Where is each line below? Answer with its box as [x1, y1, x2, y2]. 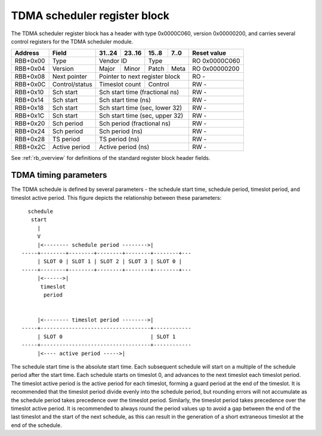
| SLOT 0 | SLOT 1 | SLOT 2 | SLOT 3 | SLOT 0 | [37, 258, 182, 265]
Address [14, 49, 40, 57]
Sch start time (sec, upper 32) [98, 112, 184, 120]
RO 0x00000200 [191, 64, 240, 73]
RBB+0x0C [14, 81, 46, 89]
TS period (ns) [98, 135, 140, 143]
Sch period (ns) [98, 127, 143, 135]
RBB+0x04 [14, 64, 45, 73]
